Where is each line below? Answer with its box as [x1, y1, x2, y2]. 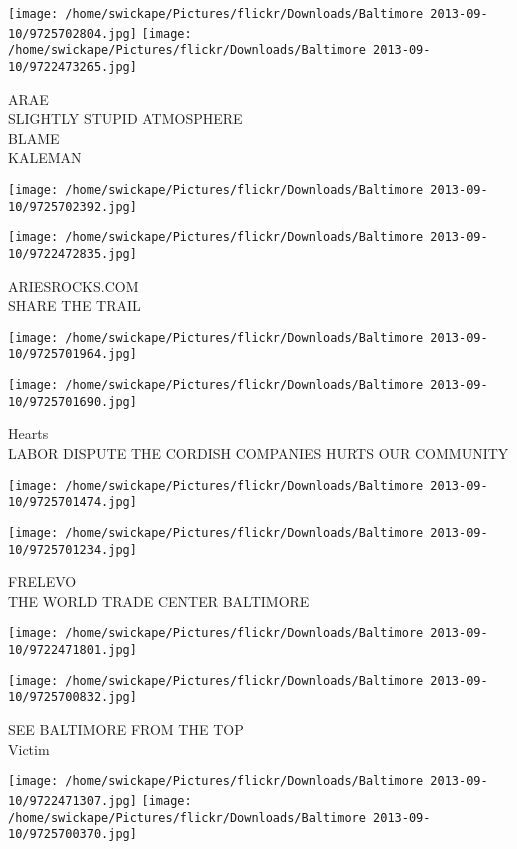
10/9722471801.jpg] [8, 643, 137, 658]
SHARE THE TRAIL [8, 295, 141, 316]
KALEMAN [8, 147, 82, 168]
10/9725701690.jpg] [8, 394, 137, 409]
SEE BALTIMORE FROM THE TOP [8, 719, 244, 740]
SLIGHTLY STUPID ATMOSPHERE [8, 108, 243, 129]
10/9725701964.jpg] [8, 347, 137, 362]
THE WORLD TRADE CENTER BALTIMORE [8, 590, 310, 611]
